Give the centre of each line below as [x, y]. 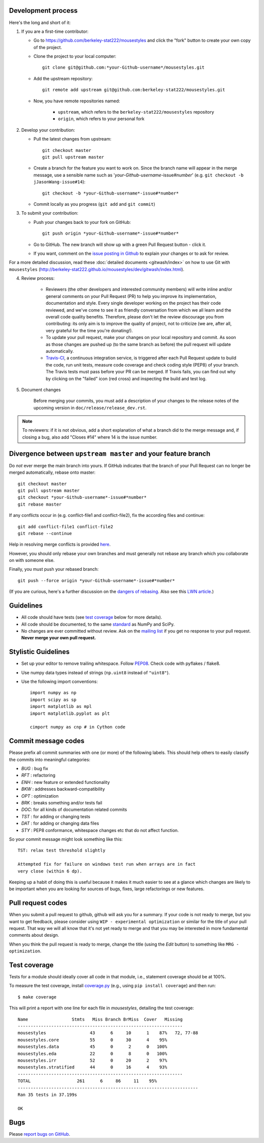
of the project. [48, 47]
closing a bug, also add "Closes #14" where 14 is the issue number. [90, 437]
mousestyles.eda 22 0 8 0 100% [92, 1054]
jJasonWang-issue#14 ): [59, 182]
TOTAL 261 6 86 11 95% [88, 1081]
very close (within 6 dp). [50, 871]
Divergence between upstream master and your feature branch [110, 453]
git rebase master [40, 504]
